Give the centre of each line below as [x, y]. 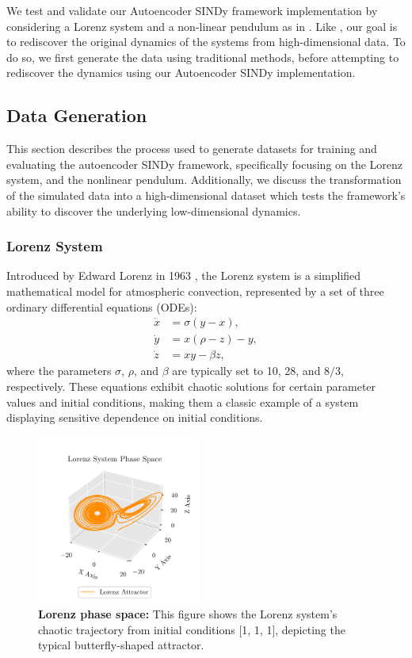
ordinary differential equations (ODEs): [102, 306]
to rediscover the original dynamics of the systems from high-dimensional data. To [206, 42]
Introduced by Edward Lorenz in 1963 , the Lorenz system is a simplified [184, 275]
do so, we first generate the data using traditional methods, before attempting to [203, 57]
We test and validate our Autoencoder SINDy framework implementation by [192, 10]
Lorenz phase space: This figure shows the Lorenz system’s [188, 613]
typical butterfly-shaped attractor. [121, 645]
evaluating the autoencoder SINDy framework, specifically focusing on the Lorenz [205, 164]
